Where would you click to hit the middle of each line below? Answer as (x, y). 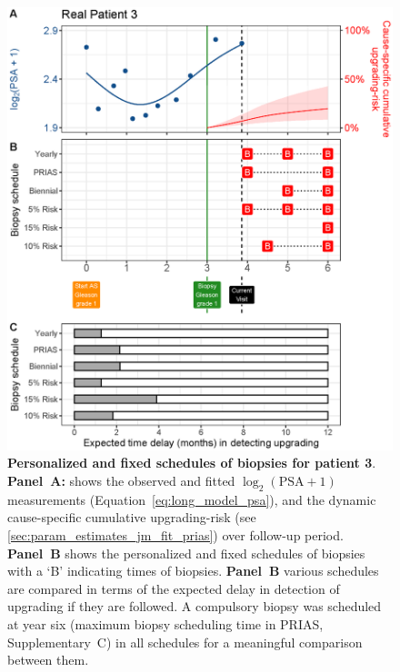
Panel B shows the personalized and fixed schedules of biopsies (186, 553)
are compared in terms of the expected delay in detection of (174, 588)
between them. (48, 660)
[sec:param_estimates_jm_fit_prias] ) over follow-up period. (175, 535)
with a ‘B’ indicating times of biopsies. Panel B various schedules (193, 571)
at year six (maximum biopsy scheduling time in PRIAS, (165, 623)
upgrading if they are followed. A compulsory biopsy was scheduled (195, 606)
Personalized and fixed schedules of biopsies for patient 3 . (192, 463)
